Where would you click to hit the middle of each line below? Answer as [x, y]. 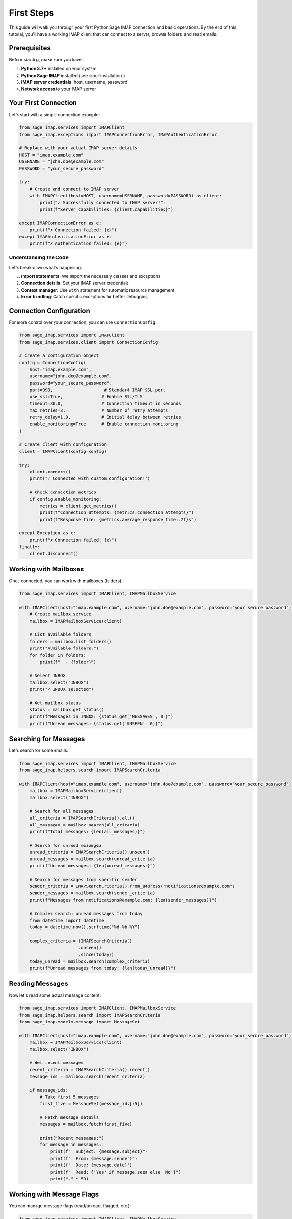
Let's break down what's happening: [46, 267]
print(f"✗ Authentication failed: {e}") [78, 243]
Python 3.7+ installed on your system [59, 69]
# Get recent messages [56, 1063]
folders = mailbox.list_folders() [71, 641]
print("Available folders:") [64, 648]
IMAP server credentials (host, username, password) [75, 82]
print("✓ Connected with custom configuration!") [90, 479]
